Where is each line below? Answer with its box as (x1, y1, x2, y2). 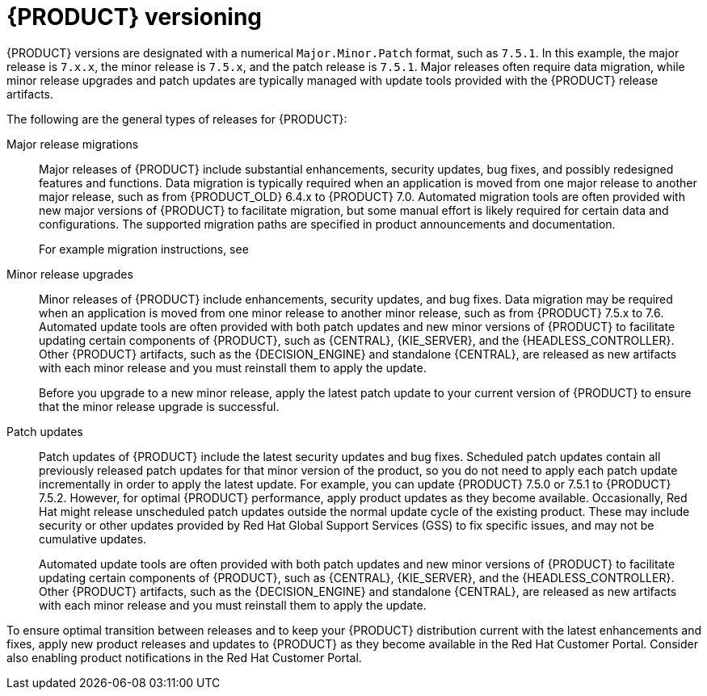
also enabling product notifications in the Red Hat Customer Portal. (6, 650, 362, 665)
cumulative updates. (39, 531, 147, 546)
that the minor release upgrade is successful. (39, 399, 280, 413)
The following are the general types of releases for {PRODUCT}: (6, 111, 347, 126)
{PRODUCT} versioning (6, 3, 263, 31)
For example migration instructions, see (39, 241, 249, 256)
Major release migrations (6, 136, 139, 151)
